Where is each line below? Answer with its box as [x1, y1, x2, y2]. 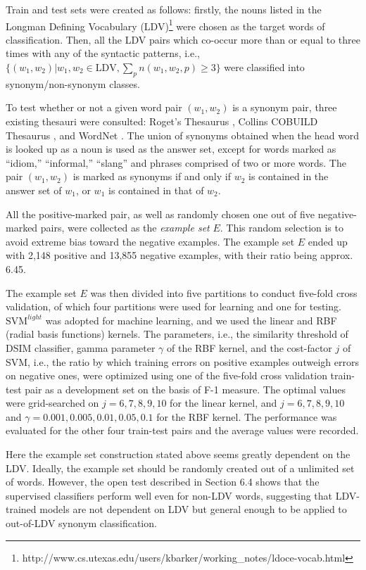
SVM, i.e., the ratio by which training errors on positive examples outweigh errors [6, 354, 359, 369]
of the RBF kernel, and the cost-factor [166, 340, 332, 355]
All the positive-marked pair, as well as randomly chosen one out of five [6, 206, 315, 221]
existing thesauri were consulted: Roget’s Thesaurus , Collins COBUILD [6, 114, 318, 129]
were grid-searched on [6, 395, 99, 410]
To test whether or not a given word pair [6, 100, 182, 115]
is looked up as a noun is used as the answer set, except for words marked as [6, 141, 336, 156]
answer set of [6, 182, 62, 197]
